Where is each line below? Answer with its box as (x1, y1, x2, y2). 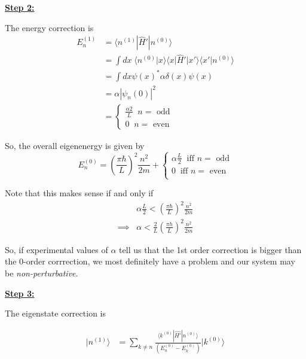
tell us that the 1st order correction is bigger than (119, 243, 302, 255)
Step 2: (5, 1, 35, 13)
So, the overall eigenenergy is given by (5, 139, 145, 151)
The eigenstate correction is (5, 307, 106, 320)
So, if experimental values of (5, 243, 108, 255)
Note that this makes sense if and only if (5, 187, 154, 199)
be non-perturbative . (5, 266, 78, 279)
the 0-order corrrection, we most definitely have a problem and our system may (5, 255, 295, 267)
